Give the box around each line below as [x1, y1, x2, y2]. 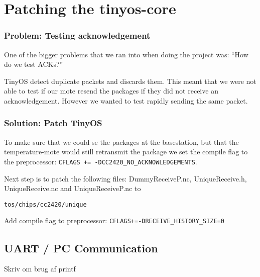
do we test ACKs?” [4, 59, 63, 69]
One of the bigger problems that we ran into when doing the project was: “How [4, 49, 248, 59]
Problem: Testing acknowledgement [4, 29, 151, 42]
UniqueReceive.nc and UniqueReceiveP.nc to [4, 183, 141, 194]
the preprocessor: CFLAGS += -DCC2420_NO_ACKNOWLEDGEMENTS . [4, 156, 197, 166]
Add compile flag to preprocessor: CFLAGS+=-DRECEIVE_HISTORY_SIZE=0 [4, 215, 224, 226]
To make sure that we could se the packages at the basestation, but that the [4, 136, 239, 147]
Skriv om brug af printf [4, 263, 76, 274]
